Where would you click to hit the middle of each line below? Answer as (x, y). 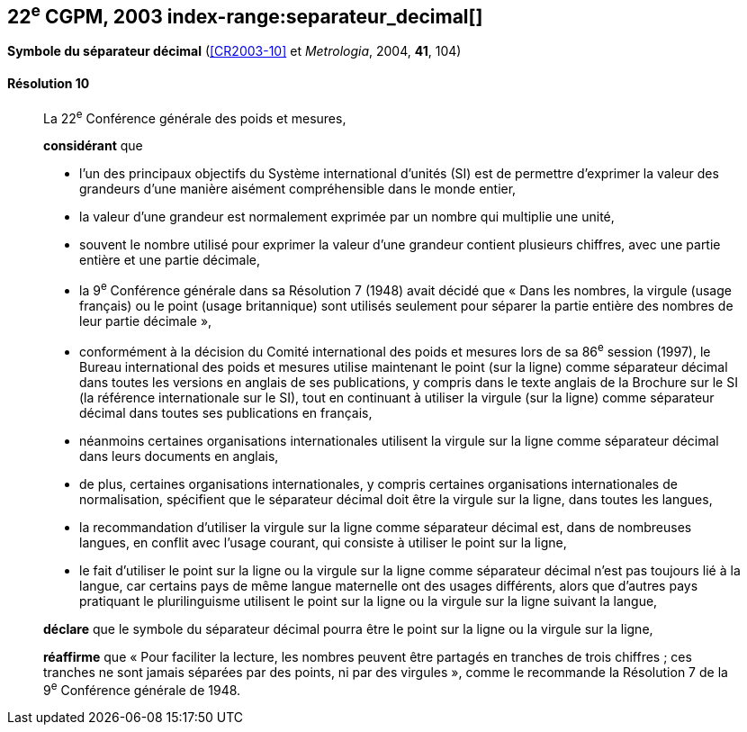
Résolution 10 (49, 84)
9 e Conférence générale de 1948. (142, 688)
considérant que (93, 146)
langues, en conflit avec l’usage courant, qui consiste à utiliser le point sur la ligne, (323, 542)
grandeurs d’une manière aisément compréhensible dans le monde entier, (298, 189)
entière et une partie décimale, (170, 260)
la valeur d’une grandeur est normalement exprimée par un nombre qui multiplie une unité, (347, 217)
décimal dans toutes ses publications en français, (226, 412)
